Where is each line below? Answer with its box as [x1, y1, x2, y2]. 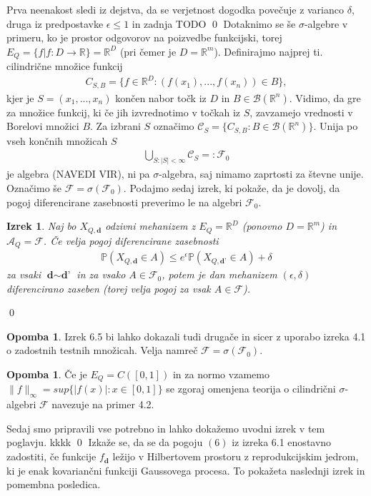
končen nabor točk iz [115, 90, 207, 105]
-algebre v [304, 16, 348, 31]
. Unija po [313, 118, 358, 133]
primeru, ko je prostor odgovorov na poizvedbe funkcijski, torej [6, 30, 282, 45]
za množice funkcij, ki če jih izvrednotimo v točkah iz [6, 104, 241, 119]
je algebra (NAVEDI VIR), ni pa [6, 166, 150, 181]
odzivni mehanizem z [105, 218, 196, 233]
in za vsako [76, 267, 126, 282]
